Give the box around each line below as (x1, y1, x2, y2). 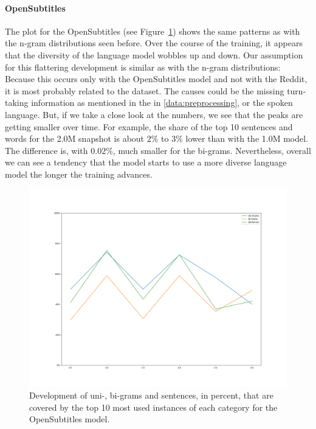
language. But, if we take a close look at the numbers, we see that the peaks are (5, 108, 303, 120)
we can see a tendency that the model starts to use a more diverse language (5, 156, 287, 169)
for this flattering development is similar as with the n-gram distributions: (5, 60, 281, 73)
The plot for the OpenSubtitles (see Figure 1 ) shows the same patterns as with (5, 24, 300, 37)
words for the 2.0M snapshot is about (5, 132, 145, 145)
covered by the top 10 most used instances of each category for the (29, 400, 278, 413)
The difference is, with (5, 144, 88, 156)
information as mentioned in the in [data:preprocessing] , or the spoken (31, 96, 293, 109)
